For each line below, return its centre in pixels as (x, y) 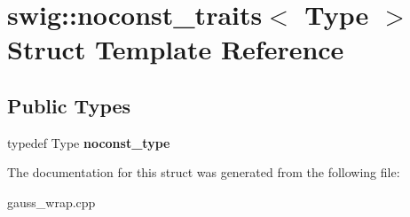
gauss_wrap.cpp (51, 201)
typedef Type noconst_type (89, 142)
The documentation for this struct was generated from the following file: (204, 172)
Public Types (69, 105)
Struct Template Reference (176, 49)
